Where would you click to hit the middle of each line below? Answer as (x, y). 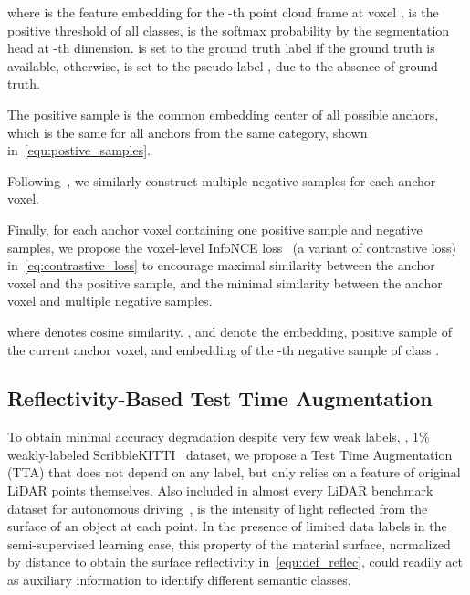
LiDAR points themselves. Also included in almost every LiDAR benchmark (220, 491)
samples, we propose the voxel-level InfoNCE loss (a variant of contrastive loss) (232, 247)
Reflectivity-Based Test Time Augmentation (220, 398)
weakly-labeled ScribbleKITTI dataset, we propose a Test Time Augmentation (230, 454)
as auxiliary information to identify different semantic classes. (179, 580)
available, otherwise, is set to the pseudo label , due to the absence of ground (223, 65)
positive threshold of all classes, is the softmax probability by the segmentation (229, 30)
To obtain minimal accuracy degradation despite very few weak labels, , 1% (219, 437)
